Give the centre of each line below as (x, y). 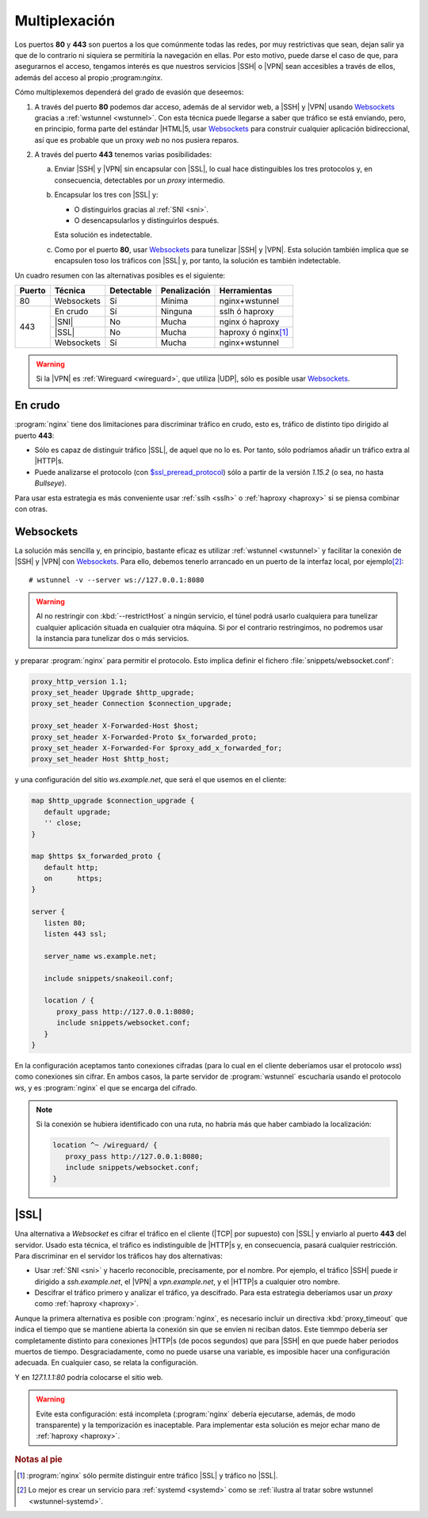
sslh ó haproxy (246, 311)
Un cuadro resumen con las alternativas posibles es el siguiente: (120, 275)
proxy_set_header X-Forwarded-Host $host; (115, 726)
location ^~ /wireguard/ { (105, 1145)
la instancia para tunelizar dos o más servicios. (113, 638)
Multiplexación (65, 21)
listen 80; (65, 923)
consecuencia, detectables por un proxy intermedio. (139, 180)
